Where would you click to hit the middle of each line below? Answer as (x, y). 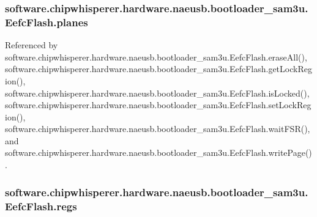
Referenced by (32, 45)
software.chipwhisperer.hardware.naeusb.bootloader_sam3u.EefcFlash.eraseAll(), (156, 57)
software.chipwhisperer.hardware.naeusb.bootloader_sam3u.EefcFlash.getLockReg (158, 69)
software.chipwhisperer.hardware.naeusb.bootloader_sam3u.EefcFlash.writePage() (158, 153)
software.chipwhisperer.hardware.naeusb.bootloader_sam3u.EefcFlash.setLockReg (158, 105)
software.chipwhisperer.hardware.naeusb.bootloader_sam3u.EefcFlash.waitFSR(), (158, 129)
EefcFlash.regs (41, 206)
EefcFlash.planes (47, 22)
